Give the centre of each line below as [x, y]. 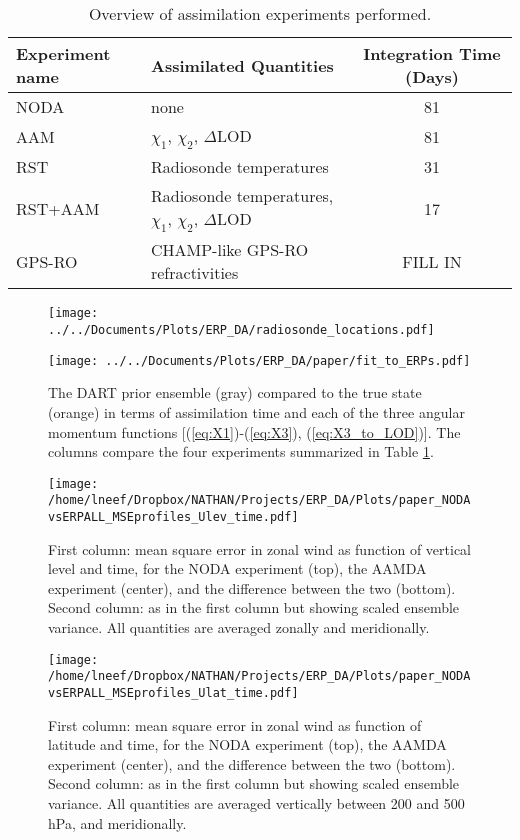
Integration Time [432, 53]
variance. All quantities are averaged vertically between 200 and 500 [256, 803]
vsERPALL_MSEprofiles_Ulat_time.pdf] [173, 692]
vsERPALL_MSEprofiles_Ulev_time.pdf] [173, 517]
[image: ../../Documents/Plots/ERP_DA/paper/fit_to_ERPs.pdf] [259, 360]
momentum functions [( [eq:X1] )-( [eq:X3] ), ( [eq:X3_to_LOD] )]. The [254, 431]
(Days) [432, 76]
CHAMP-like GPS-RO [229, 250]
